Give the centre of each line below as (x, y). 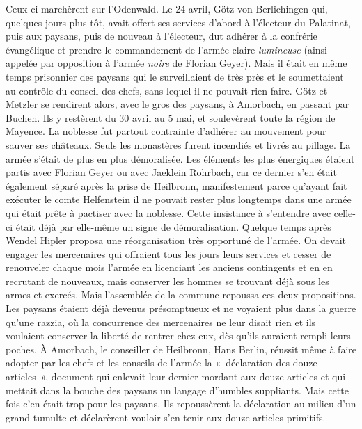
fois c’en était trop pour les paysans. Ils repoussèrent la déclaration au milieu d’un (181, 404)
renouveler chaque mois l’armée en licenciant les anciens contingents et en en (169, 267)
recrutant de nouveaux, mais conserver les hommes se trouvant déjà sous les (167, 281)
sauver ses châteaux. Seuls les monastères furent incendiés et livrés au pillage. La (178, 144)
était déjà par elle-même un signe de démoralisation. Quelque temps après (173, 226)
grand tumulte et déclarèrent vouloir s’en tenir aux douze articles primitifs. (166, 417)
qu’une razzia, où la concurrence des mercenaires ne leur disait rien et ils (161, 322)
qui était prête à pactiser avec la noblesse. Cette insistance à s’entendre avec (168, 212)
